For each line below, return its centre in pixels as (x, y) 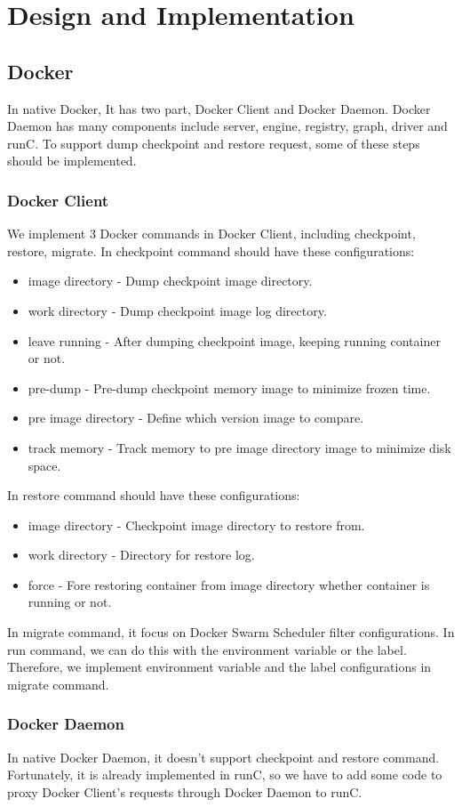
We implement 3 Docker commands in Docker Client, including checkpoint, (211, 234)
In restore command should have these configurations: (154, 495)
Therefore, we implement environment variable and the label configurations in (219, 667)
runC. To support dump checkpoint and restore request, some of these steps (214, 143)
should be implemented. (72, 161)
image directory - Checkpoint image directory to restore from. (196, 525)
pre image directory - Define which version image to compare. (196, 418)
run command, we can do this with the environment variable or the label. (207, 649)
